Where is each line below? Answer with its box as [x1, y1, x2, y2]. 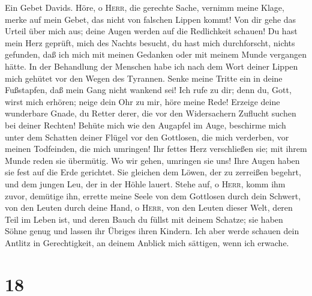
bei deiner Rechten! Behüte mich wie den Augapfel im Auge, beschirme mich [5, 118, 286, 131]
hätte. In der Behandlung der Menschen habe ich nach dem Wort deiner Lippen [5, 59, 298, 72]
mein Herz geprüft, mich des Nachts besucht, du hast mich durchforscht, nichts [5, 36, 295, 49]
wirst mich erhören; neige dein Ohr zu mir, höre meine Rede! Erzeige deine [5, 95, 280, 107]
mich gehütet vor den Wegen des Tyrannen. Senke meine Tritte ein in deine [5, 71, 283, 84]
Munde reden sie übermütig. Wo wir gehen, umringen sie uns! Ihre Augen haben [5, 154, 300, 166]
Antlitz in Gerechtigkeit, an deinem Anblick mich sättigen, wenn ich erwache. [5, 236, 289, 249]
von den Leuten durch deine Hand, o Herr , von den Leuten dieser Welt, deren [5, 201, 293, 214]
